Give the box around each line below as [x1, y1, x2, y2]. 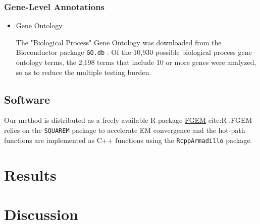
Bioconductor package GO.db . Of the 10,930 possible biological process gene [16, 47, 252, 57]
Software [4, 91, 50, 107]
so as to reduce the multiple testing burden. [16, 66, 151, 77]
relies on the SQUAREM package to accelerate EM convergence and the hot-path [4, 125, 245, 135]
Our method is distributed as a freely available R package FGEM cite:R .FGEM [4, 115, 252, 125]
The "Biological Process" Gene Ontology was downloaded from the [16, 37, 222, 47]
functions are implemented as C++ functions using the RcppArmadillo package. [4, 134, 252, 145]
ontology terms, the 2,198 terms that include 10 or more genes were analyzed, [16, 57, 256, 67]
